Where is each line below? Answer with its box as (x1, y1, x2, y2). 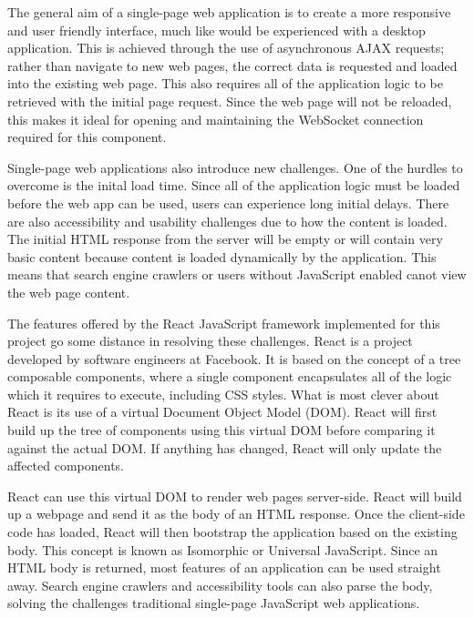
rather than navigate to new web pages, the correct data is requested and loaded (7, 56, 458, 75)
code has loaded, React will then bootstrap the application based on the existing (7, 522, 458, 542)
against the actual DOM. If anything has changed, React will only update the (7, 438, 442, 457)
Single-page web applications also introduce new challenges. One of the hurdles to (7, 157, 463, 177)
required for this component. (7, 127, 167, 147)
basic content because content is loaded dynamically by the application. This (7, 247, 437, 266)
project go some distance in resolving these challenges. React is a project (7, 331, 413, 350)
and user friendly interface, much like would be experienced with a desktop (7, 20, 426, 39)
